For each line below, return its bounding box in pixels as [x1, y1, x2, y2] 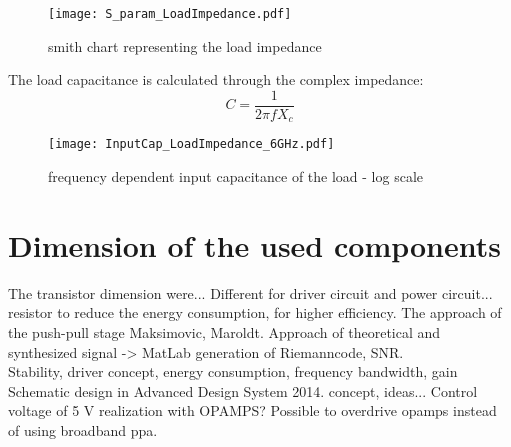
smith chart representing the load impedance [48, 35, 322, 56]
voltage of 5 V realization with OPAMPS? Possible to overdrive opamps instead [8, 400, 497, 421]
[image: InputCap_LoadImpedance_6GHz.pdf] [48, 137, 335, 152]
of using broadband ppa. [8, 419, 158, 440]
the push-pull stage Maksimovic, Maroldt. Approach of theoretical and [8, 321, 441, 342]
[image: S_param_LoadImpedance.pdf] [48, 7, 292, 21]
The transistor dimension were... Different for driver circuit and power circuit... [8, 282, 493, 303]
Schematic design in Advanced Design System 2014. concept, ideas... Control [8, 380, 478, 401]
